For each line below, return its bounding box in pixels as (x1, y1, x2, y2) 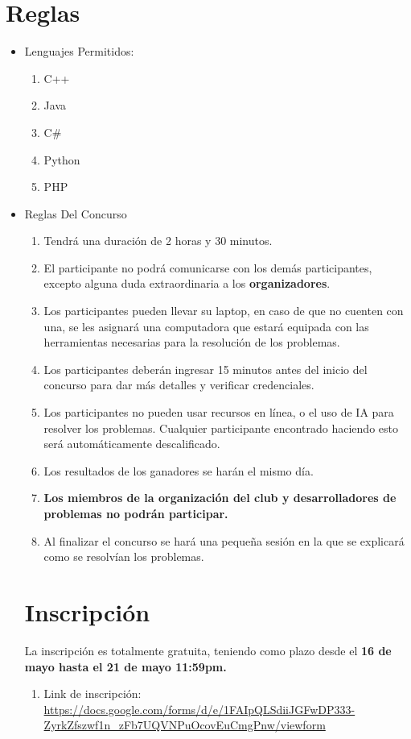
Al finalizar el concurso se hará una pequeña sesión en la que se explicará (43, 532, 405, 549)
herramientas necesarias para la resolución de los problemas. (43, 334, 340, 351)
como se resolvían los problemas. (43, 548, 204, 565)
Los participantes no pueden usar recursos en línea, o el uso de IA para (43, 404, 394, 421)
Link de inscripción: (43, 685, 142, 702)
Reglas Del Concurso (24, 205, 127, 222)
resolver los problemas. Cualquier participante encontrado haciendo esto (43, 419, 398, 436)
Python (43, 151, 80, 168)
